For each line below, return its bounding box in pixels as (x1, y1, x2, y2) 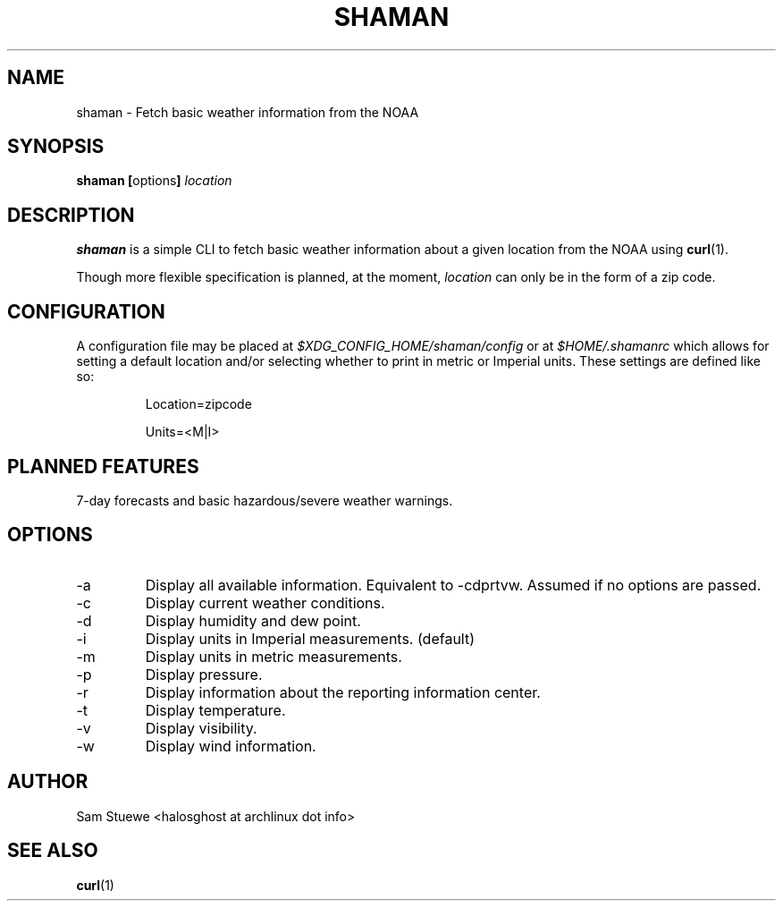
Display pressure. (145, 665, 263, 683)
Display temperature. (145, 700, 286, 719)
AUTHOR (7, 770, 88, 793)
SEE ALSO (7, 839, 98, 862)
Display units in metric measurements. (145, 647, 402, 666)
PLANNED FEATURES (7, 454, 199, 478)
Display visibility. (145, 718, 257, 737)
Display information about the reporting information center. (145, 683, 541, 701)
